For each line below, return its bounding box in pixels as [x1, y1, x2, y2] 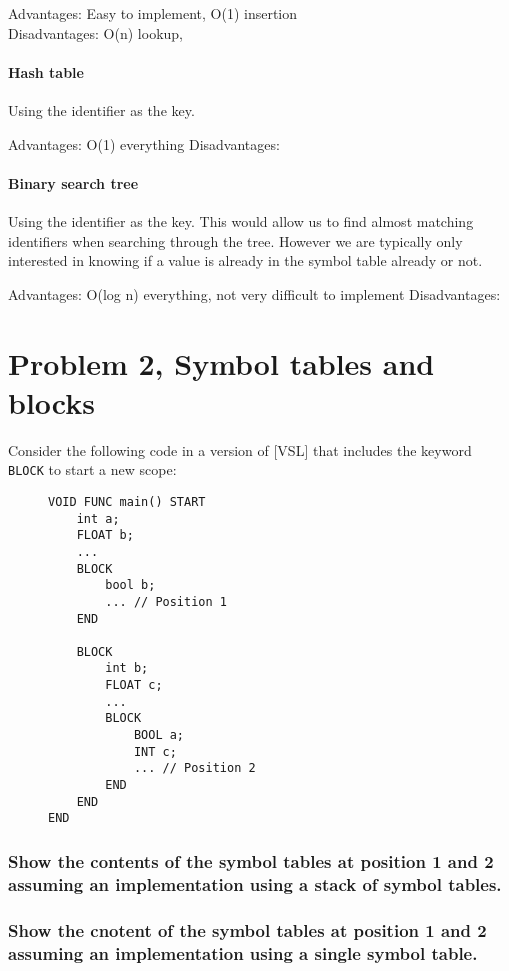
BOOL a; [133, 728, 185, 743]
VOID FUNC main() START [48, 494, 206, 509]
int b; [105, 661, 149, 676]
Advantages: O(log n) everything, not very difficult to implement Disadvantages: [8, 283, 501, 304]
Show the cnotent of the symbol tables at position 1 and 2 [8, 917, 487, 942]
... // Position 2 [133, 761, 256, 776]
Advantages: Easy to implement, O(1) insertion [8, 3, 298, 23]
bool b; [105, 578, 156, 593]
